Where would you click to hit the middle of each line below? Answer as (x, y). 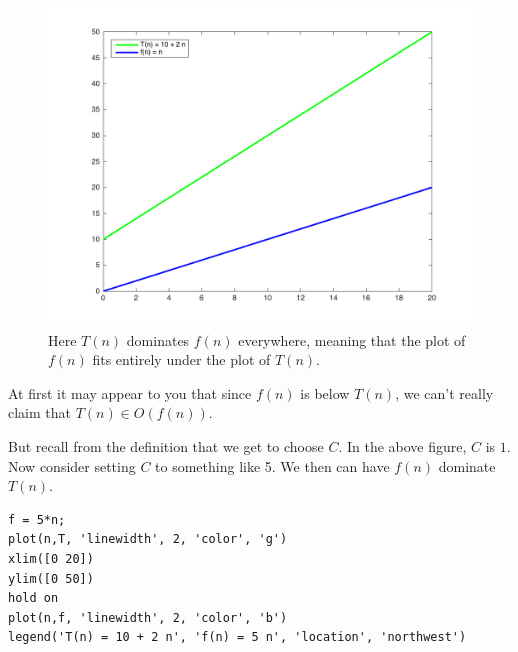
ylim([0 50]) (51, 578)
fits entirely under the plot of (181, 359)
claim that (39, 412)
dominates (158, 339)
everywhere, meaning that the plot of (352, 339)
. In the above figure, (402, 445)
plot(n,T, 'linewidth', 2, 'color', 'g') (148, 539)
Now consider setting (72, 465)
